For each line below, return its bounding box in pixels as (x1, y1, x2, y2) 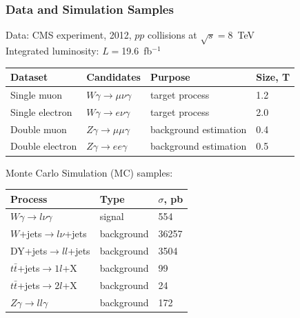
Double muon (10, 121, 67, 136)
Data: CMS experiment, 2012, (6, 28, 132, 42)
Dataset (10, 70, 48, 84)
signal (99, 209, 124, 223)
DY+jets (10, 244, 48, 258)
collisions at (148, 28, 197, 42)
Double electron (10, 139, 77, 153)
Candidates (86, 70, 141, 84)
